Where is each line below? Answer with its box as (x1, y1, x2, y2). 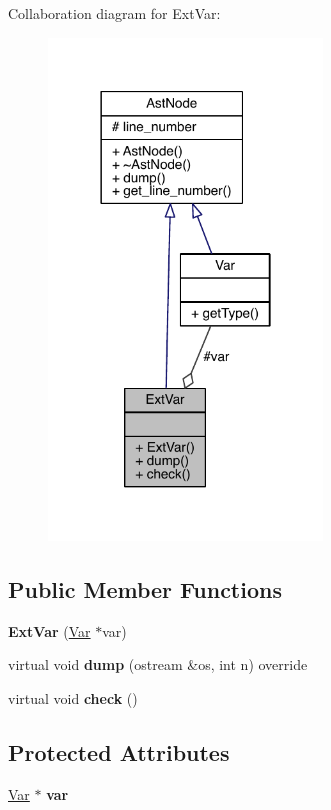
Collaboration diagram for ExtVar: (8, 3, 221, 23)
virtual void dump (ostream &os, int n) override (8, 654, 308, 675)
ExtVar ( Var (8, 620, 91, 641)
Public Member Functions (8, 573, 282, 604)
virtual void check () (8, 687, 138, 708)
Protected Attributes (8, 736, 230, 767)
